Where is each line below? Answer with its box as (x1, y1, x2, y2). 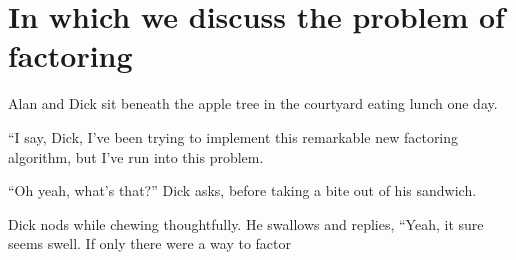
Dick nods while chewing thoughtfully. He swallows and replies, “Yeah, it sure (8, 213, 484, 234)
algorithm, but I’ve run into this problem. (8, 146, 264, 167)
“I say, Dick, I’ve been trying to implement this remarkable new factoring (8, 126, 459, 147)
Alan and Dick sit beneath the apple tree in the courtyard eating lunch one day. (8, 93, 498, 114)
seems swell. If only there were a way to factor (8, 233, 291, 254)
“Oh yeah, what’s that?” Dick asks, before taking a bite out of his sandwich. (8, 180, 477, 201)
